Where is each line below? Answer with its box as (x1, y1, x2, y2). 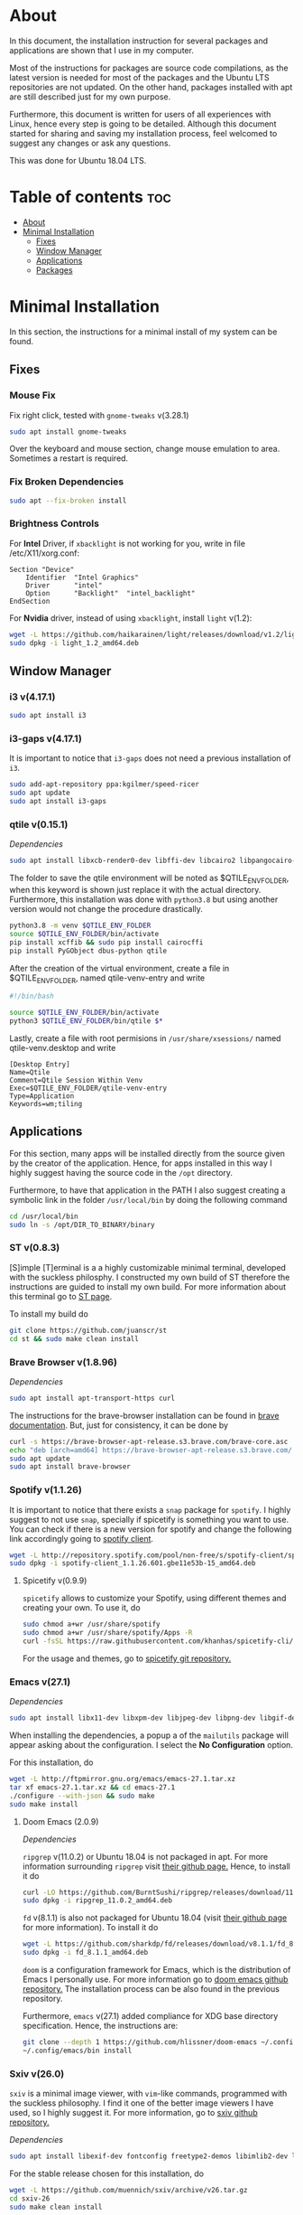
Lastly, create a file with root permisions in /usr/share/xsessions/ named (9, 1032, 281, 1044)
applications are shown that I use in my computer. (9, 44, 194, 55)
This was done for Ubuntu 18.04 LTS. (9, 155, 147, 165)
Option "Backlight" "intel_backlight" (25, 588, 196, 597)
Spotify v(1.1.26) (9, 1484, 83, 1497)
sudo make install (9, 1799, 78, 1808)
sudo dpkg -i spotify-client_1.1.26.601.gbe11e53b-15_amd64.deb (9, 1559, 256, 1568)
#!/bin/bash (9, 991, 54, 1001)
